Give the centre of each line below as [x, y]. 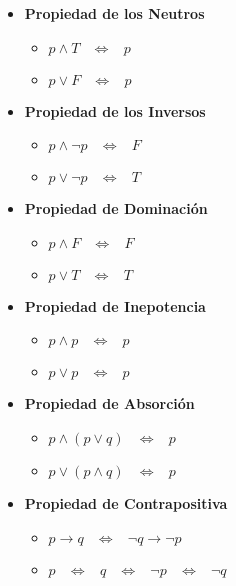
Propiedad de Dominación [116, 208]
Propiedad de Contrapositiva [126, 502]
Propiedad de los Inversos [115, 110]
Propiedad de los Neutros [114, 13]
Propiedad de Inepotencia [115, 305]
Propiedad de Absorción [109, 403]
